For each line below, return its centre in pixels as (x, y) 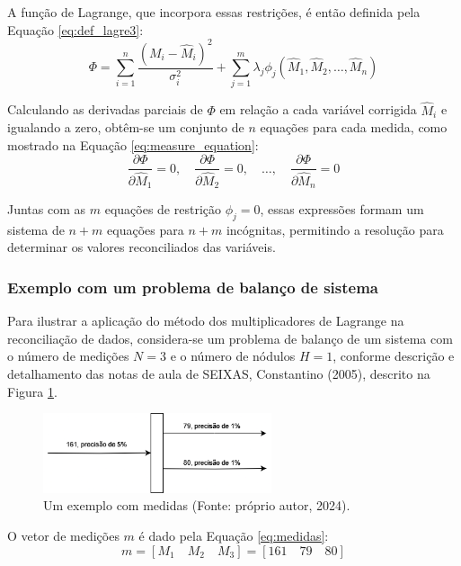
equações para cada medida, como (354, 127)
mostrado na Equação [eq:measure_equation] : (133, 144)
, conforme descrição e (394, 356)
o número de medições (68, 356)
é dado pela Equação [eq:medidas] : (234, 536)
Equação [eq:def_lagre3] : (75, 29)
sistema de (36, 229)
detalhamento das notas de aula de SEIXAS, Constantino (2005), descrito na (219, 374)
